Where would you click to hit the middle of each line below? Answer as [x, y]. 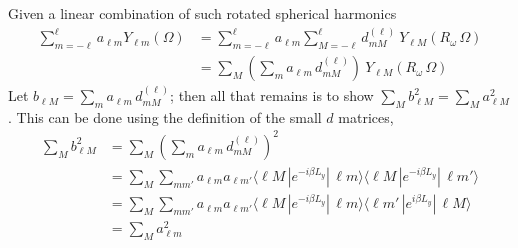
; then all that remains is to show [272, 95]
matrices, [366, 116]
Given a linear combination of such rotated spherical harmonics [202, 13]
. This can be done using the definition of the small [165, 116]
